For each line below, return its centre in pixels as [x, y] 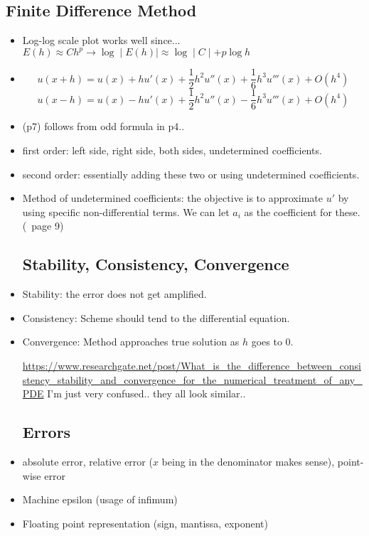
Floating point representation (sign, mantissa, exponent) [145, 523]
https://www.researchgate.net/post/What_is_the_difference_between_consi [192, 365]
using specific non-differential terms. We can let [126, 211]
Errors [47, 432]
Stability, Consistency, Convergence [156, 264]
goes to [267, 342]
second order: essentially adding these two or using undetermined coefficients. [191, 174]
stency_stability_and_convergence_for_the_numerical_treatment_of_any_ [192, 379]
